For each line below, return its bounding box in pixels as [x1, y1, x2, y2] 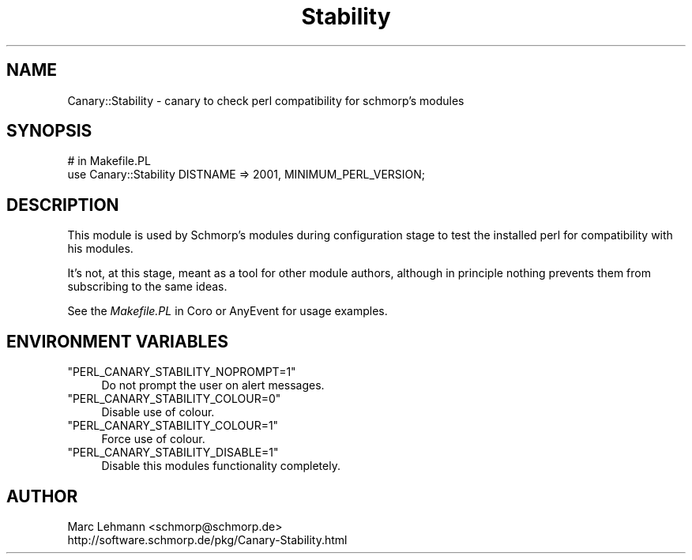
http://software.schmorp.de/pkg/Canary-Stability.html [67, 532, 348, 547]
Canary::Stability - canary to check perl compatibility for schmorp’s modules [67, 93, 464, 107]
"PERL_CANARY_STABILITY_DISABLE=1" [67, 445, 279, 460]
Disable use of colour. [101, 405, 215, 419]
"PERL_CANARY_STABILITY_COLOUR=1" [67, 419, 279, 433]
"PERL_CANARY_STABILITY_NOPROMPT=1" [67, 365, 296, 379]
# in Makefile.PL [67, 154, 151, 168]
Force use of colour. [101, 432, 205, 446]
